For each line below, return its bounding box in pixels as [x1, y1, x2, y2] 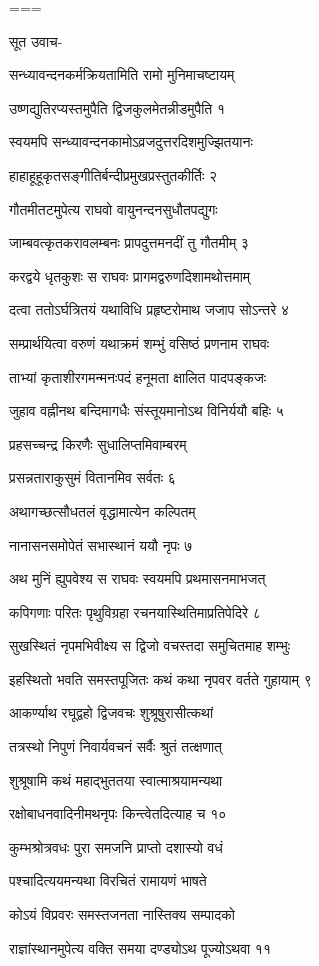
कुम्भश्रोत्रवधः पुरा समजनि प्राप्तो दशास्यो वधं [9, 836, 223, 857]
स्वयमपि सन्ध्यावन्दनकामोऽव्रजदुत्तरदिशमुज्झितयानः [9, 131, 253, 152]
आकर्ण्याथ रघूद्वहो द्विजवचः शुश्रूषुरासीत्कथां [9, 702, 214, 723]
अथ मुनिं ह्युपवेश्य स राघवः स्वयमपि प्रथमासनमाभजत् [9, 568, 266, 589]
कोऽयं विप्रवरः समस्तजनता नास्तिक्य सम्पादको [9, 904, 235, 925]
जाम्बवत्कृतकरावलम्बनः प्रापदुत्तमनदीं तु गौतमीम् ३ [9, 232, 249, 253]
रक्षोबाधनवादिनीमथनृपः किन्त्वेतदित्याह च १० [9, 803, 227, 824]
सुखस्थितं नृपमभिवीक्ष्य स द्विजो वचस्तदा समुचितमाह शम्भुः [9, 635, 291, 656]
